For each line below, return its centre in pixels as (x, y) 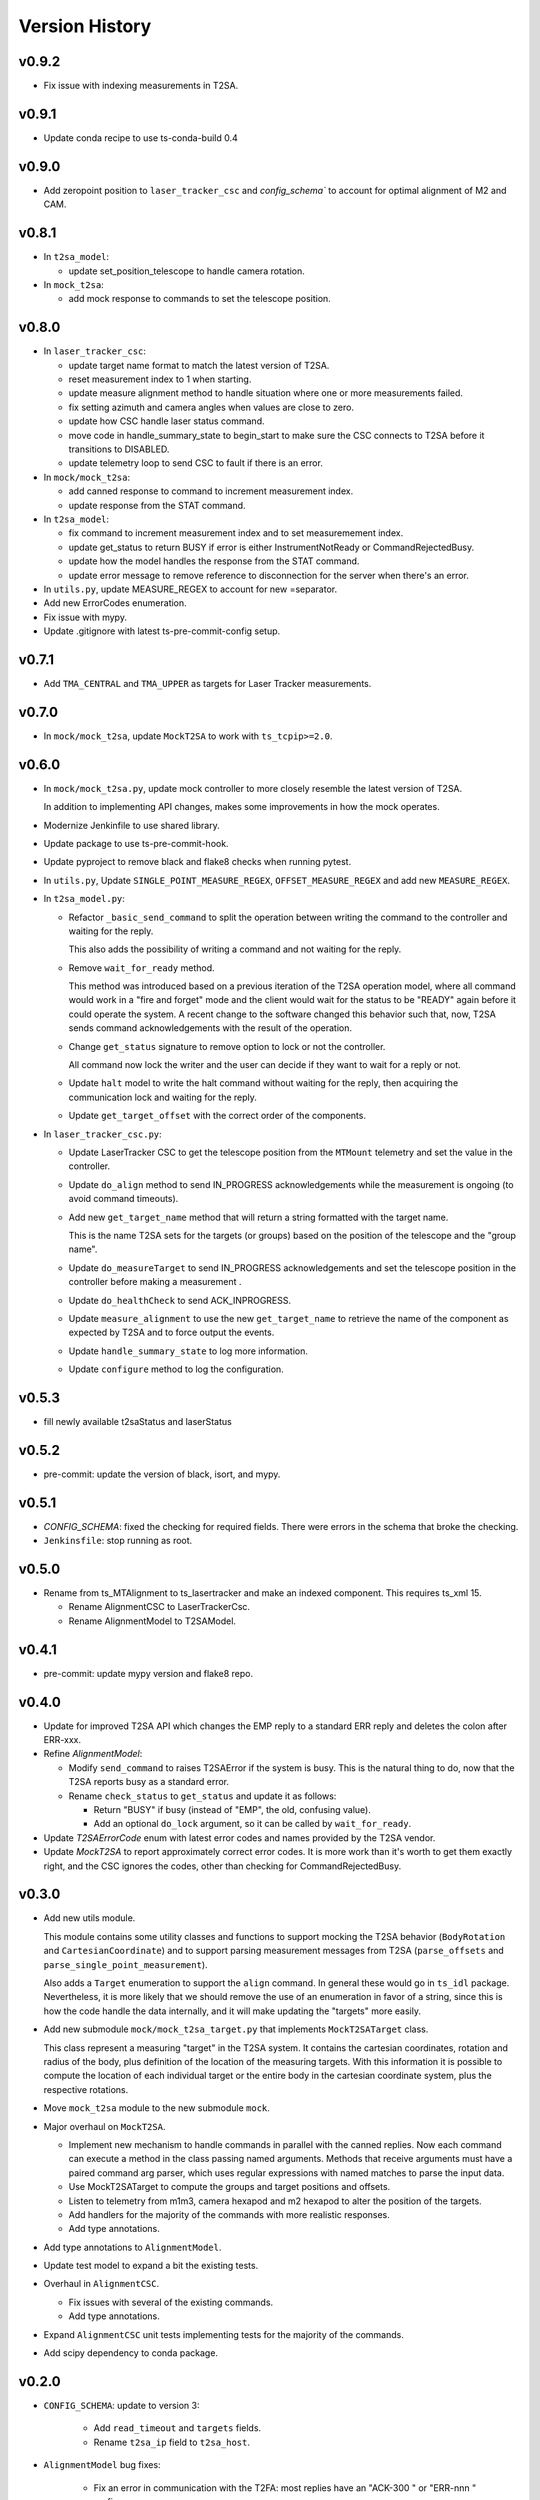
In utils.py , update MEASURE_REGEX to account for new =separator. (190, 589)
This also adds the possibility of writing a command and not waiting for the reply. (235, 949)
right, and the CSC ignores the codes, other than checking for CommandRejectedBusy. (222, 1866)
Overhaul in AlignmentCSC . (101, 2284)
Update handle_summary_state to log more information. (188, 1351)
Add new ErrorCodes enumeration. (115, 603)
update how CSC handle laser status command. (166, 421)
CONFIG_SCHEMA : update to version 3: (121, 2405)
